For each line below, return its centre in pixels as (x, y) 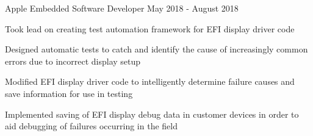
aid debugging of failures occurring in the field (91, 126)
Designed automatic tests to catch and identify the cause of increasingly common (156, 49)
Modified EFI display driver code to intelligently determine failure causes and (150, 81)
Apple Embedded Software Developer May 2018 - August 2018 (122, 8)
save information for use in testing (69, 93)
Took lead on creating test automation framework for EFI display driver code (150, 28)
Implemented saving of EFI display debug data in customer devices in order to (152, 114)
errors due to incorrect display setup (73, 61)
